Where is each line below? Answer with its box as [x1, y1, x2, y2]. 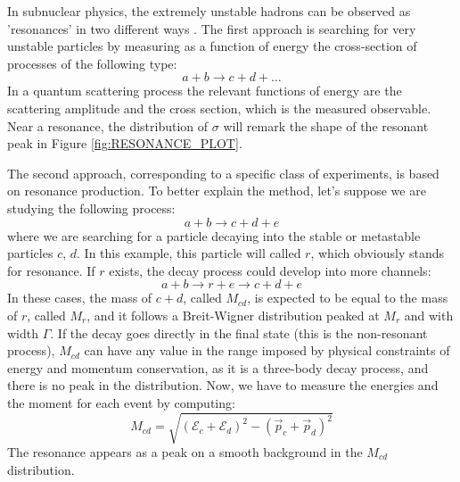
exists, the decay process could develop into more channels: [109, 261, 431, 279]
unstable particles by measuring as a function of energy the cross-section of [7, 37, 417, 55]
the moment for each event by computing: [7, 393, 235, 411]
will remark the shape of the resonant [223, 116, 429, 135]
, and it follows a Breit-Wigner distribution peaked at [86, 305, 380, 324]
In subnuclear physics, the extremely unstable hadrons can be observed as [7, 2, 411, 20]
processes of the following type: [7, 54, 177, 72]
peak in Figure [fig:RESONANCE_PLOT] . [7, 134, 242, 153]
